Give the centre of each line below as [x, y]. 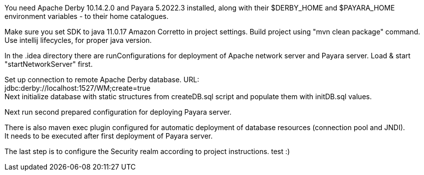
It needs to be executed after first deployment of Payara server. [109, 136]
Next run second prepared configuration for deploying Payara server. [118, 112]
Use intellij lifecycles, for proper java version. [78, 40]
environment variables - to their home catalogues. [87, 16]
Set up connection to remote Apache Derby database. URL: [102, 80]
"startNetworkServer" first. [49, 64]
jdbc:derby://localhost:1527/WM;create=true [78, 88]
